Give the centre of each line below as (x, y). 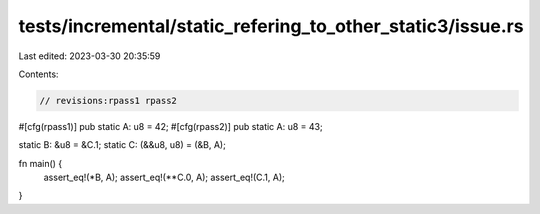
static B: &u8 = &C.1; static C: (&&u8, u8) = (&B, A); (122, 145)
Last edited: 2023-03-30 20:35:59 (89, 56)
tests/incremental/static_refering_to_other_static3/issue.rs (271, 26)
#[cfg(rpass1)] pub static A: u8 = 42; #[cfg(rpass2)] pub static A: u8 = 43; (171, 126)
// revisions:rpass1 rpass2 (108, 100)
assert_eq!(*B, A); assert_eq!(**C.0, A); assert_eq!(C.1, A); (164, 177)
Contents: (38, 74)
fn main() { (40, 163)
